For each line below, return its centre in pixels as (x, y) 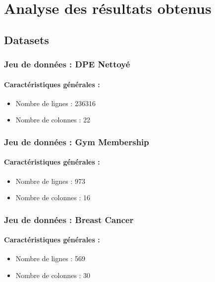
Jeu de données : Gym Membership (77, 141)
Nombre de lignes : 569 (50, 258)
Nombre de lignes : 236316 (55, 103)
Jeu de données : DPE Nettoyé (67, 64)
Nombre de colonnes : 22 (53, 120)
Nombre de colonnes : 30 (53, 275)
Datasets (27, 39)
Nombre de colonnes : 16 (53, 197)
